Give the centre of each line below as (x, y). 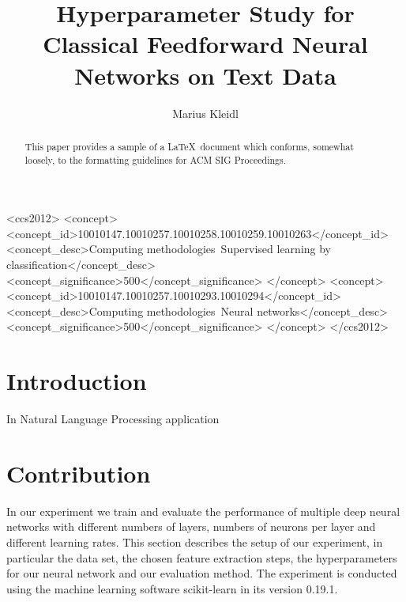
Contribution (79, 473)
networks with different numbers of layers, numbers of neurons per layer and (191, 526)
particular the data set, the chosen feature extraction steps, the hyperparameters (202, 557)
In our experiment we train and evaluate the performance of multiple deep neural (203, 511)
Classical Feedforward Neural (205, 44)
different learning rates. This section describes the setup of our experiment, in (195, 541)
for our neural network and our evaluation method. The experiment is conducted (202, 573)
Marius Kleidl (205, 113)
